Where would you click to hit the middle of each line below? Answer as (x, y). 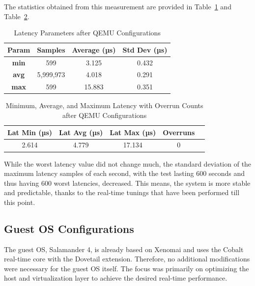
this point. (20, 202)
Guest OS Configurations (69, 228)
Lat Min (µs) (30, 132)
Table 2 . (17, 16)
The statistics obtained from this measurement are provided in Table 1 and (118, 6)
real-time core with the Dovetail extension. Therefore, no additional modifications (127, 259)
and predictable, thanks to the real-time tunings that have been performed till (122, 192)
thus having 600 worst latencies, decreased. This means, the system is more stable (127, 183)
